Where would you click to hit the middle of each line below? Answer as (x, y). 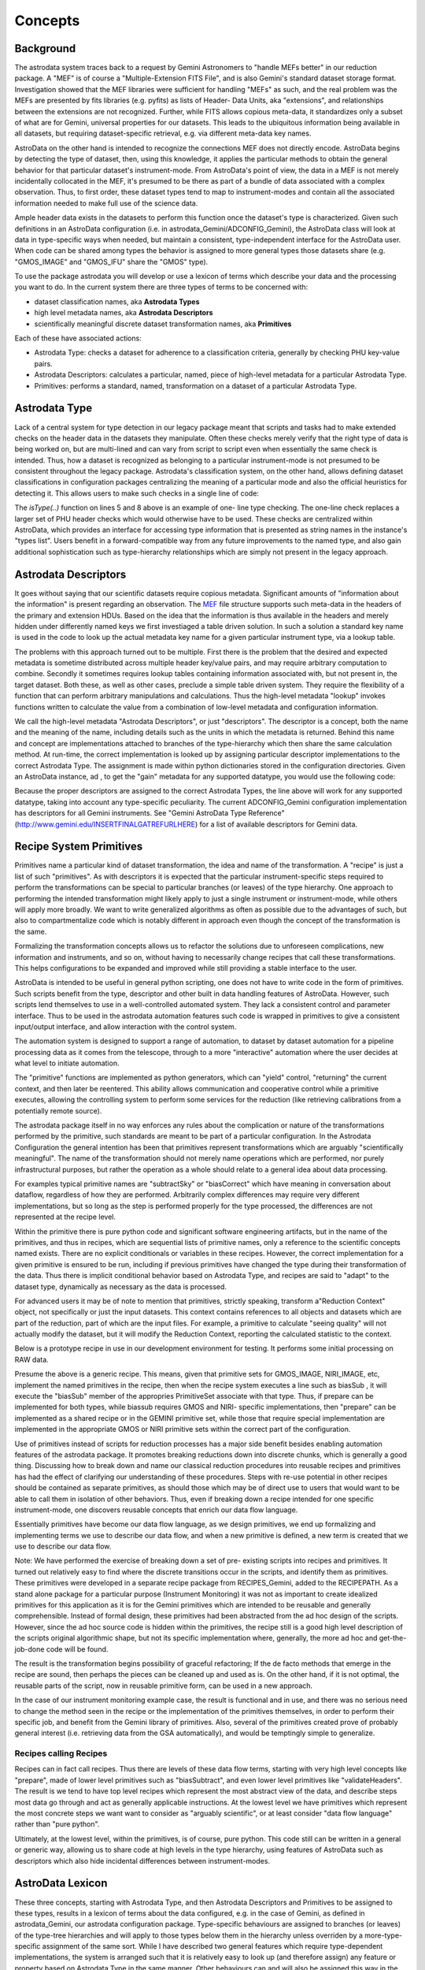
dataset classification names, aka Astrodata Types (117, 301)
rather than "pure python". (57, 1824)
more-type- (384, 1935)
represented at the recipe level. (65, 1217)
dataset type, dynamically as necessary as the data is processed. (121, 1286)
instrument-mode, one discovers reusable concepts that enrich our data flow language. (156, 1510)
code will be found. (77, 1649)
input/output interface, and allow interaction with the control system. (126, 1026)
